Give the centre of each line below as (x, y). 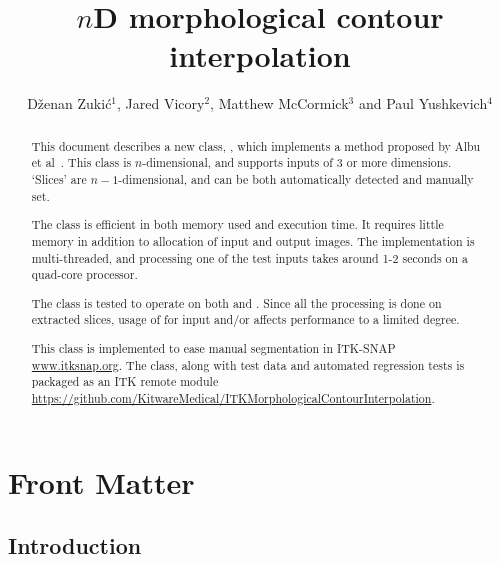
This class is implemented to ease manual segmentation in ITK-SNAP (213, 347)
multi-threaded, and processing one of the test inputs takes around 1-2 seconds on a (250, 257)
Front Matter (101, 481)
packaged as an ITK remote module (125, 381)
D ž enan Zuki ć (69, 103)
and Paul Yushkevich (423, 103)
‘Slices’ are (59, 179)
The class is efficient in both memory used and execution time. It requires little (237, 224)
